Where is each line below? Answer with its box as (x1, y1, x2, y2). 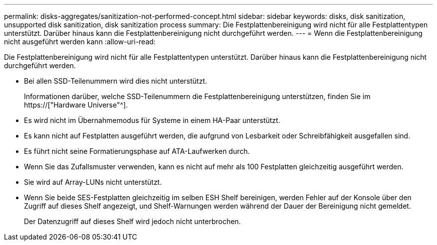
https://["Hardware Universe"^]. (24, 101, 128, 109)
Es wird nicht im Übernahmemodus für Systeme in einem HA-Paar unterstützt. (24, 116, 280, 124)
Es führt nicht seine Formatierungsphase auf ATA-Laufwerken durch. (24, 147, 250, 155)
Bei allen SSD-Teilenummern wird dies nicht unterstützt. (24, 77, 208, 85)
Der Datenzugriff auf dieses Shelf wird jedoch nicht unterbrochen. (24, 217, 241, 226)
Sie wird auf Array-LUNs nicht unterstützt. (24, 178, 162, 186)
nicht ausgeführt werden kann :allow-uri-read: (4, 37, 156, 46)
